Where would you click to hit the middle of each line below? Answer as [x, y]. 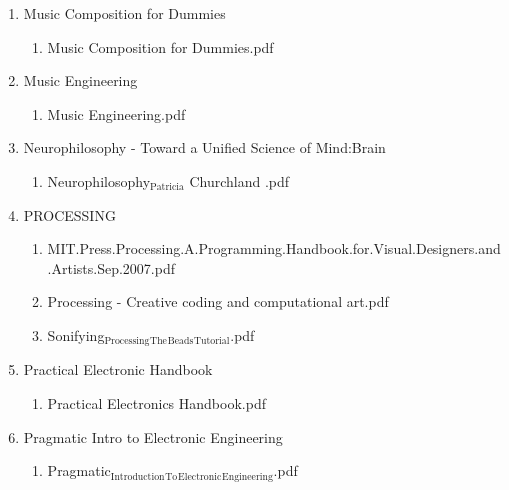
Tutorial [212, 341]
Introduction [137, 476]
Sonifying [76, 334]
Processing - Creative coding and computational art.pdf [218, 301]
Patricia [167, 187]
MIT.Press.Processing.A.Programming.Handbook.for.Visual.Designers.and [274, 248]
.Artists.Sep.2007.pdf [111, 267]
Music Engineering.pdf [116, 113]
